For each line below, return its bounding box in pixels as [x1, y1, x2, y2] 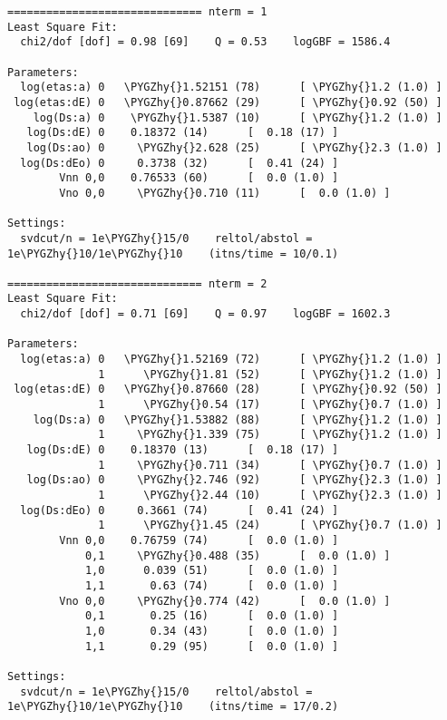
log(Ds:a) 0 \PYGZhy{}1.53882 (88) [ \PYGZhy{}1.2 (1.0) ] [33, 413, 442, 426]
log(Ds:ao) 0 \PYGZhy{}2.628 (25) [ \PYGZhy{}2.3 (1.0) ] [26, 141, 442, 154]
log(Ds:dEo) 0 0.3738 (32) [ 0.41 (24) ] [20, 156, 339, 170]
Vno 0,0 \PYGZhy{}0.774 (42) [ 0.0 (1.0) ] [59, 594, 391, 608]
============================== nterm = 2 [7, 277, 267, 290]
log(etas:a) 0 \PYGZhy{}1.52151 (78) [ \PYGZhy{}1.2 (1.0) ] [20, 81, 442, 94]
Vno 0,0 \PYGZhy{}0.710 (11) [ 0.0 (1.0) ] [59, 186, 391, 199]
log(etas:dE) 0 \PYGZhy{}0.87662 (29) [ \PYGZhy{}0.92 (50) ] [14, 95, 442, 109]
